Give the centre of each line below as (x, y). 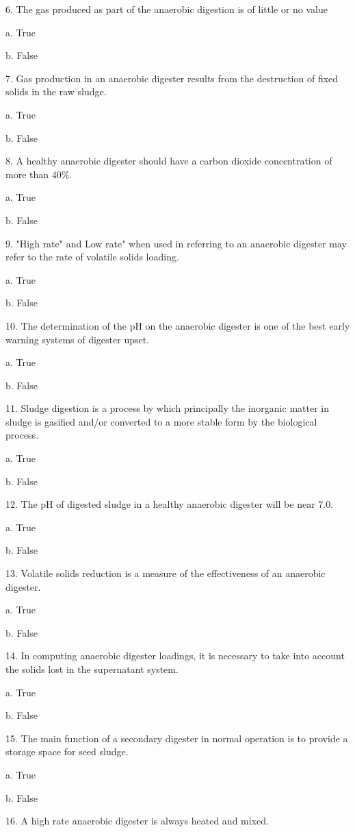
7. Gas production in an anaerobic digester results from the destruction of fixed (172, 78)
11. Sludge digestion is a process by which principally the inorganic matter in (167, 408)
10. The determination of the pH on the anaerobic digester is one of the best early (178, 325)
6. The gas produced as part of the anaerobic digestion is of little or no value (167, 9)
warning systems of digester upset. (78, 339)
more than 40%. (39, 174)
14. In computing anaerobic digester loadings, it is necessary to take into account (175, 656)
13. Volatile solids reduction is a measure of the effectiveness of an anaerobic (166, 573)
